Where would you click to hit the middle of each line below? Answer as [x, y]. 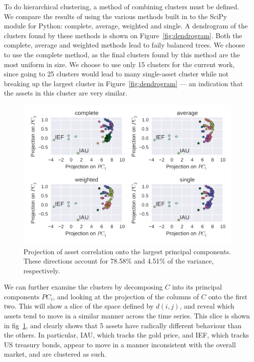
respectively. [42, 270]
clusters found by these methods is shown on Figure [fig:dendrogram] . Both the [123, 35]
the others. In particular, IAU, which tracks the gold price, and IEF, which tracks [127, 335]
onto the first [228, 296]
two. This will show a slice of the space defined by [79, 306]
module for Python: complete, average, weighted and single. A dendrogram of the [126, 26]
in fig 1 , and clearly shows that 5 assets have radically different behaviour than [123, 325]
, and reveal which [207, 306]
